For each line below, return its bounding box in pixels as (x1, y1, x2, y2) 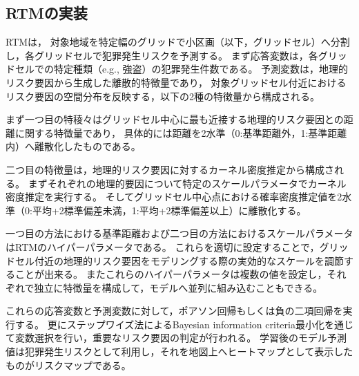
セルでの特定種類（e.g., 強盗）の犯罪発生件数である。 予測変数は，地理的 (14, 62, 349, 76)
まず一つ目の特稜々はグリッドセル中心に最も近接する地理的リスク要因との (6, 112, 344, 126)
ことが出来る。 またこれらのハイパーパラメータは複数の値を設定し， (14, 267, 327, 281)
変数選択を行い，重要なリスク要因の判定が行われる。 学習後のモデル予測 (14, 330, 347, 345)
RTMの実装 (6, 2, 88, 23)
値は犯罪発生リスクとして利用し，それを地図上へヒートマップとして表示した (6, 344, 353, 359)
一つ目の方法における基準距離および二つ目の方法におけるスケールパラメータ (6, 226, 353, 241)
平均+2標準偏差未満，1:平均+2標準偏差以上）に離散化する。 (32, 203, 307, 217)
